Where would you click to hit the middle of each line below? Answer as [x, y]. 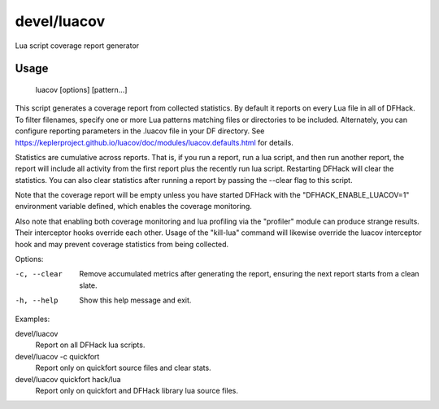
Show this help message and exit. [135, 300]
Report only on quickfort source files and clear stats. [123, 368]
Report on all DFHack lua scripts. [90, 345]
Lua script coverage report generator [77, 46]
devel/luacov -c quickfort [57, 356]
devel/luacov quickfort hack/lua [68, 379]
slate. [88, 285]
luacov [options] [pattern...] [81, 89]
